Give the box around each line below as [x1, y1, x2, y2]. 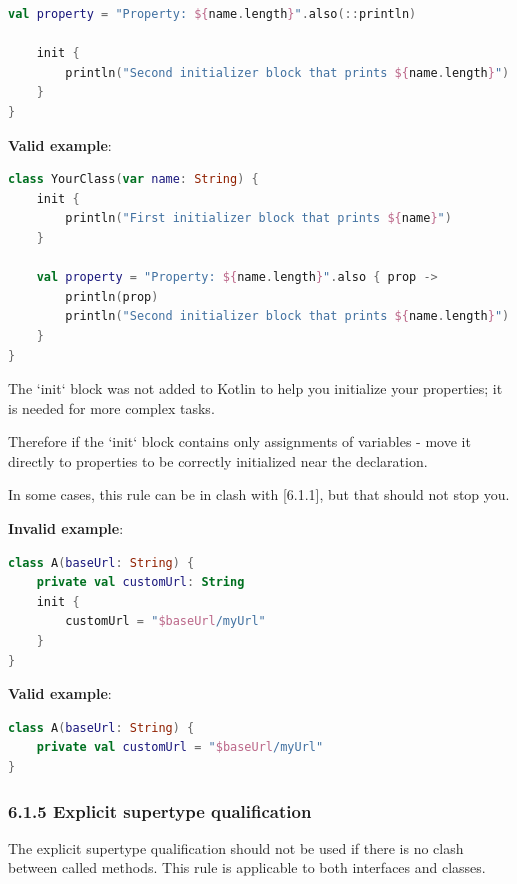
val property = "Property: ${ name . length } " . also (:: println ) [8, 7, 417, 21]
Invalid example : [8, 518, 124, 539]
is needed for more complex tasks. [8, 397, 215, 418]
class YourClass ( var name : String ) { [8, 172, 259, 187]
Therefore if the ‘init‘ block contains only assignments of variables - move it [8, 431, 471, 452]
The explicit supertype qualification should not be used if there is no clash [8, 837, 464, 858]
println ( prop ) [65, 289, 159, 304]
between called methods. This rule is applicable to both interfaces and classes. [8, 857, 486, 878]
